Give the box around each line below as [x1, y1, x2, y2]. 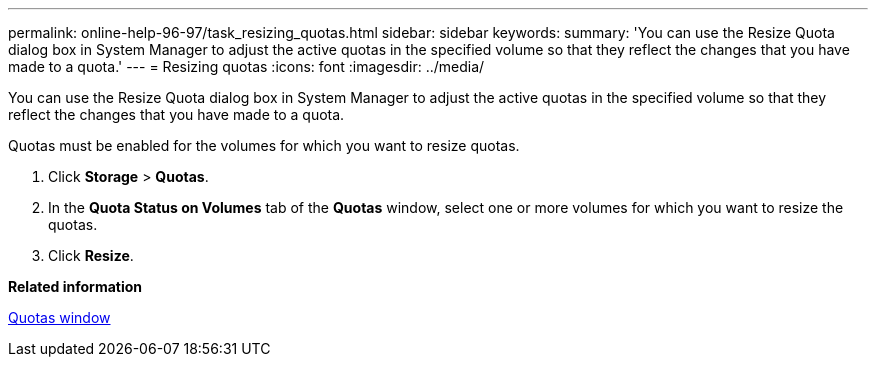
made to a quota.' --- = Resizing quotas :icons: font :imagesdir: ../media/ [8, 58, 485, 75]
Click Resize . [48, 247, 134, 264]
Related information [8, 278, 143, 295]
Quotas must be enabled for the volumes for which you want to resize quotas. [8, 137, 520, 154]
